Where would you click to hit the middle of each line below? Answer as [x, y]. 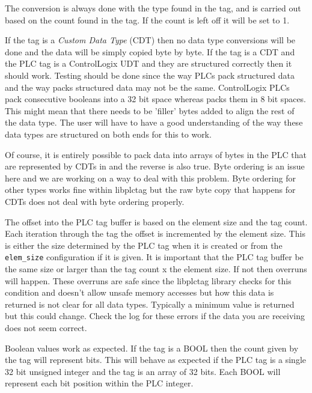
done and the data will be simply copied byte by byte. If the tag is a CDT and [150, 51]
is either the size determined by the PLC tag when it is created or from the [144, 245]
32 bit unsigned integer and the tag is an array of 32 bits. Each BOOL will [143, 371]
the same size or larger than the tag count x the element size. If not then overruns [156, 268]
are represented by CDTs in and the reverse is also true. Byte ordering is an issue [155, 166]
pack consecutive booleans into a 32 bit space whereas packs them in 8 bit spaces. [156, 99]
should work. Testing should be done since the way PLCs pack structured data [150, 75]
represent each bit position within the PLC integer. [99, 383]
